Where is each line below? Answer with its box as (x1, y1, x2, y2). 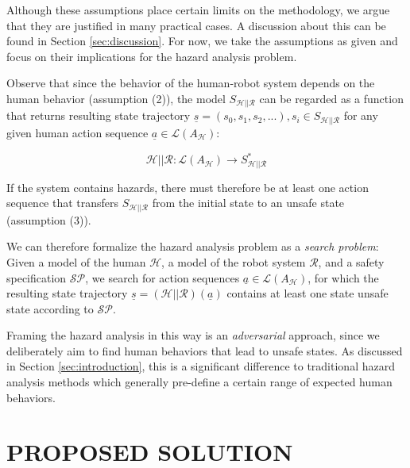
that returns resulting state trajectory (6, 107, 191, 124)
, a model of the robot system (161, 253, 306, 270)
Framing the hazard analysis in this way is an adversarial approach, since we (6, 327, 380, 343)
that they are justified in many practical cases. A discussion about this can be (6, 17, 386, 33)
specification (6, 269, 67, 286)
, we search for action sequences (85, 269, 240, 286)
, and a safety (318, 253, 385, 270)
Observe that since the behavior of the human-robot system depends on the (6, 75, 375, 91)
